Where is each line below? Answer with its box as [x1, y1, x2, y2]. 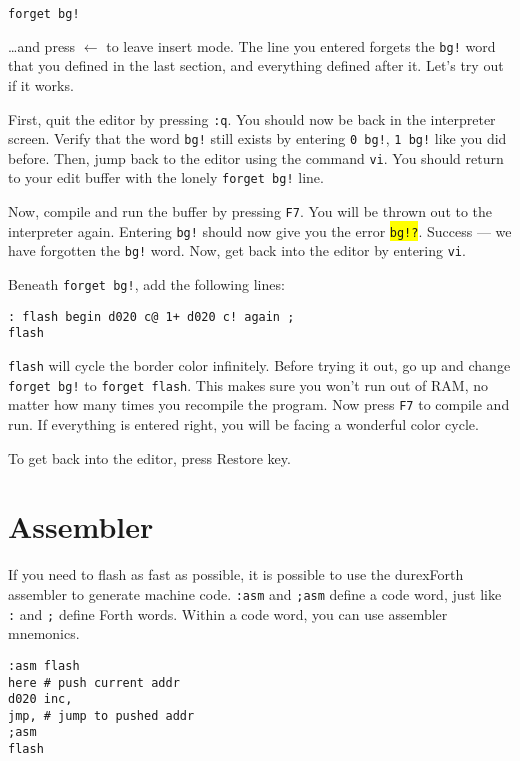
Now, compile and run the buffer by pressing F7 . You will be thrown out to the [8, 201, 493, 222]
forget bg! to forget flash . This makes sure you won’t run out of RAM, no [8, 374, 489, 395]
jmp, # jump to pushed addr [8, 708, 195, 723]
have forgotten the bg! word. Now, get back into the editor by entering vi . [8, 240, 466, 261]
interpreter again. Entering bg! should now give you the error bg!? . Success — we [8, 220, 512, 241]
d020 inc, [8, 692, 73, 707]
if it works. [8, 74, 74, 95]
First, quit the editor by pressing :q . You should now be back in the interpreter [8, 108, 496, 129]
